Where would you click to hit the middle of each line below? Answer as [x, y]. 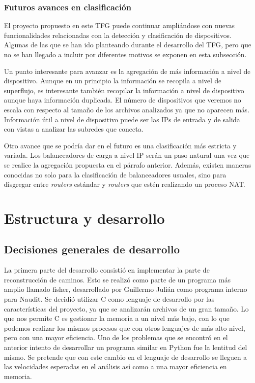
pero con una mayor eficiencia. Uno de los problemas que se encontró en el [116, 337]
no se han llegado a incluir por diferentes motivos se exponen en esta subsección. [125, 54]
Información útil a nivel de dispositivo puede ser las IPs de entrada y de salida [122, 119]
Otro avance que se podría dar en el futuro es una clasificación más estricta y [120, 145]
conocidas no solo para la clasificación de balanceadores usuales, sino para [115, 174]
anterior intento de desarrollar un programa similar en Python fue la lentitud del [126, 347]
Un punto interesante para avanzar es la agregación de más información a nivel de [127, 71]
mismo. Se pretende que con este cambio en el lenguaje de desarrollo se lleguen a [126, 357]
